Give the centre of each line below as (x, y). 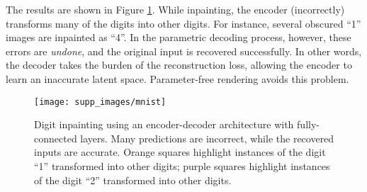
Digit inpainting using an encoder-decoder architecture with (164, 124)
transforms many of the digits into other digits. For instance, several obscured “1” (183, 23)
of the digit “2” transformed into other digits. (133, 180)
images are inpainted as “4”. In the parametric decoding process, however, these (179, 37)
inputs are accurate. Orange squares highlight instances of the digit (180, 152)
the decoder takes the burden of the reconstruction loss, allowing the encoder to (179, 65)
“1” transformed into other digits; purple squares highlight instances (182, 166)
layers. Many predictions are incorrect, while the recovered (207, 138)
